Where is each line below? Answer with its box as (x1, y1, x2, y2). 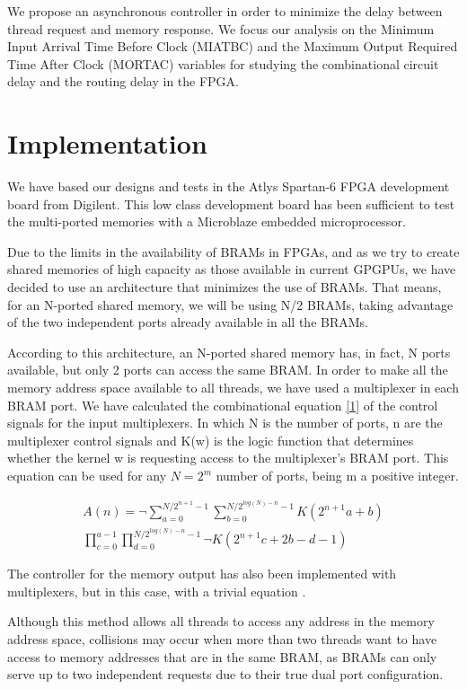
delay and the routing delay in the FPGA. (7, 72, 240, 91)
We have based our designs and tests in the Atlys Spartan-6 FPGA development (7, 177, 450, 196)
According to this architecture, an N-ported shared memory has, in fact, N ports (7, 342, 451, 361)
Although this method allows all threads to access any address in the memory (7, 612, 435, 631)
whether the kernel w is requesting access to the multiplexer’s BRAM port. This (7, 448, 449, 467)
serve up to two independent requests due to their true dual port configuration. (7, 665, 444, 684)
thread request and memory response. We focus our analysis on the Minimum (7, 19, 435, 38)
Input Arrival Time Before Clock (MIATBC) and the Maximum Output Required (7, 37, 458, 56)
